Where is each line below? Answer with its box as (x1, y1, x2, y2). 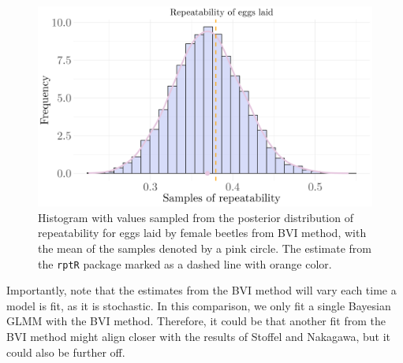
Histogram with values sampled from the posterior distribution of (38, 209, 353, 225)
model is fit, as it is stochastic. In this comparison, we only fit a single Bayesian (6, 297, 391, 313)
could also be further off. (6, 343, 125, 360)
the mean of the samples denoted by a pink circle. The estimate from (38, 240, 371, 257)
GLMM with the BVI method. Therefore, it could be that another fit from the (6, 313, 386, 329)
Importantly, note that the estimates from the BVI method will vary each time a (6, 282, 397, 298)
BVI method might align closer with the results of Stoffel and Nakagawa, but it (6, 328, 390, 345)
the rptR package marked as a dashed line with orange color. (38, 255, 332, 272)
